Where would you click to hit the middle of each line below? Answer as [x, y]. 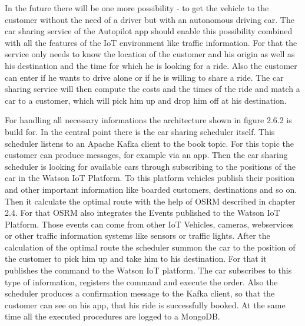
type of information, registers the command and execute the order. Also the [141, 281]
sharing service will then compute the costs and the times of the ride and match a [152, 89]
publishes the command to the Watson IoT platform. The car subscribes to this [148, 270]
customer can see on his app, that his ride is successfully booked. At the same [145, 304]
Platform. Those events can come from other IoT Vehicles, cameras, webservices [149, 224]
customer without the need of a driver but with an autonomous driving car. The [150, 19]
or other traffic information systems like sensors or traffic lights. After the [137, 236]
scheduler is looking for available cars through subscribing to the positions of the [150, 166]
